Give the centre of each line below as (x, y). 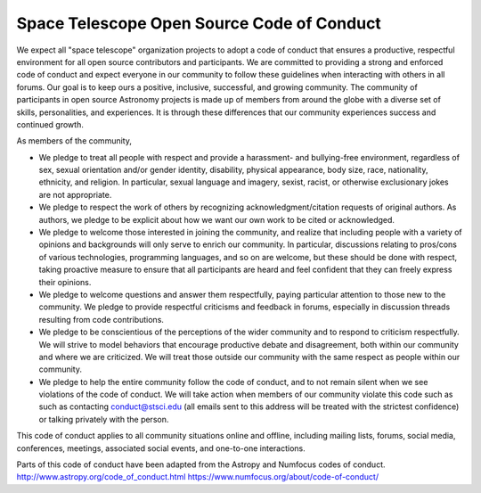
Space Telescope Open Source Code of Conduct (199, 23)
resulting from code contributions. (102, 319)
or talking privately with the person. (104, 419)
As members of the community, (74, 141)
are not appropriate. (75, 194)
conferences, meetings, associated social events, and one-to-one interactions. (161, 448)
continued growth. (50, 124)
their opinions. (65, 282)
